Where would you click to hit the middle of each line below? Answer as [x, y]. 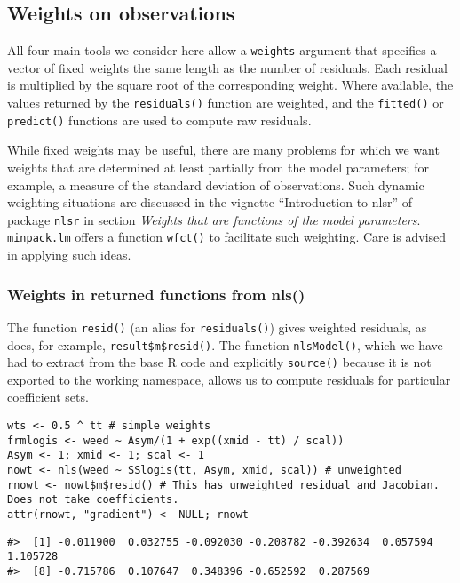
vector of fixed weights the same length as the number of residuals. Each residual [227, 67]
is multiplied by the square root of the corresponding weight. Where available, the [230, 85]
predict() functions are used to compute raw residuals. [159, 120]
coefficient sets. [48, 397]
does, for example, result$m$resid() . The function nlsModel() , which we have [225, 344]
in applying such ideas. [69, 255]
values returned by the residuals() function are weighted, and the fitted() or [226, 103]
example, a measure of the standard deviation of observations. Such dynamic [216, 184]
